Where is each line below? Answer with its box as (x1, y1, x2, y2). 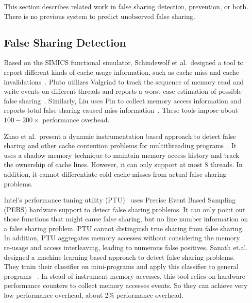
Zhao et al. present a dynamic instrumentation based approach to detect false (4, 131, 236, 141)
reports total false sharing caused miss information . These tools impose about (4, 105, 238, 115)
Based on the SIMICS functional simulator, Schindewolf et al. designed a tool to (4, 57, 244, 67)
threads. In (210, 159, 243, 169)
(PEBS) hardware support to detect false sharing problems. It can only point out (4, 204, 246, 214)
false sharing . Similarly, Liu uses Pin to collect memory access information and (4, 95, 242, 105)
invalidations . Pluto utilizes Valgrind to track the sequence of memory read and (4, 76, 244, 86)
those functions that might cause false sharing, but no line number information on (4, 214, 248, 224)
